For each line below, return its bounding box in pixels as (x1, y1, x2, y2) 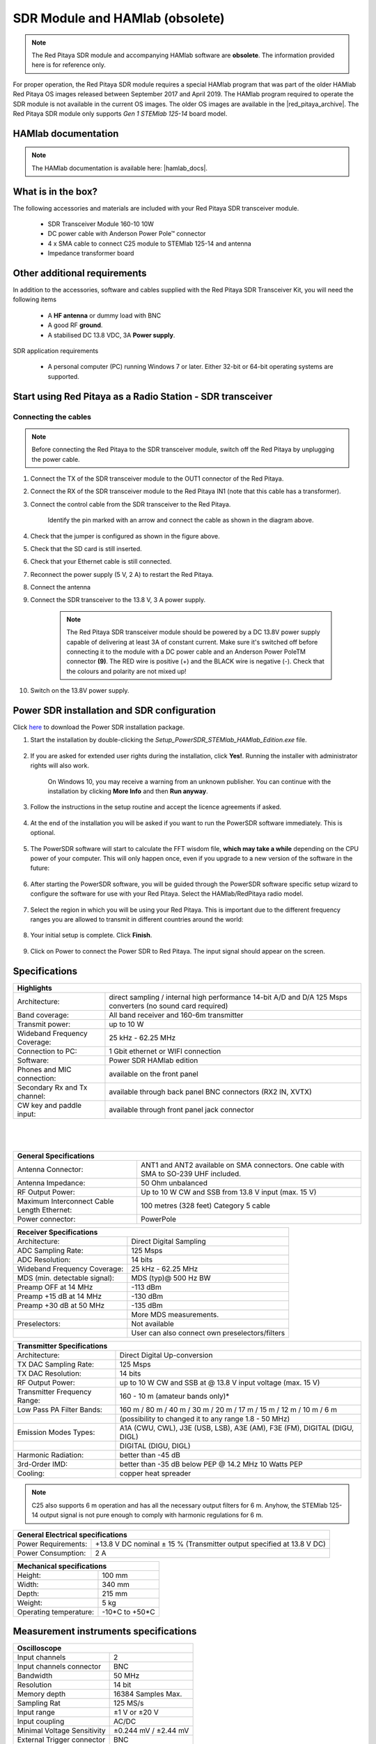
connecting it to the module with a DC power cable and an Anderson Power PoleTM (66, 647, 306, 656)
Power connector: (17, 1215, 76, 1224)
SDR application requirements (13, 347, 99, 355)
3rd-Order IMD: (17, 1459, 68, 1469)
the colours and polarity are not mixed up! (66, 667, 187, 675)
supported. (47, 372, 79, 380)
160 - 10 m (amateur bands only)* (119, 1392, 230, 1401)
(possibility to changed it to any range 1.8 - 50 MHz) (119, 1414, 290, 1424)
